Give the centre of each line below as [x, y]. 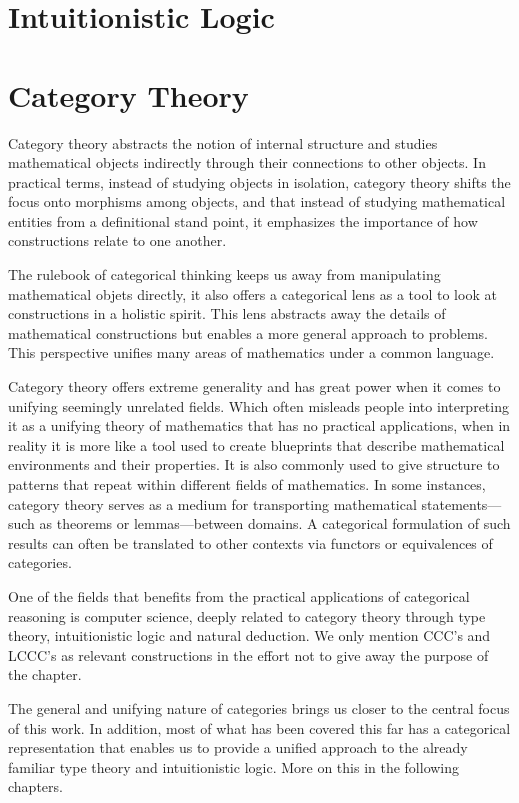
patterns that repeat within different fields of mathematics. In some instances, [247, 484]
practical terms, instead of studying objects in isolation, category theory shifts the [259, 181]
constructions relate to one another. [117, 240]
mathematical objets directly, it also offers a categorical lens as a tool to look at [252, 293]
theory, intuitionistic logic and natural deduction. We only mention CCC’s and [249, 635]
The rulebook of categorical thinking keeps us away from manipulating [224, 274]
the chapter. [45, 674]
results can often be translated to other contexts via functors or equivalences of [250, 542]
